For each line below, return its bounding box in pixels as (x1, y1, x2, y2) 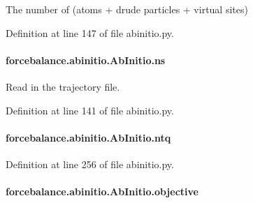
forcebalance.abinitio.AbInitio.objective (6, 184, 198, 199)
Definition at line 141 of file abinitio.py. (6, 103, 174, 117)
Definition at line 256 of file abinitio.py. (6, 156, 174, 171)
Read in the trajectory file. (6, 79, 120, 93)
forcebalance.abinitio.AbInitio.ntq (6, 130, 171, 144)
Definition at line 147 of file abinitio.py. (6, 25, 174, 40)
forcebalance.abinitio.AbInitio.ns (6, 52, 166, 67)
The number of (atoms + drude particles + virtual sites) (6, 2, 248, 16)
